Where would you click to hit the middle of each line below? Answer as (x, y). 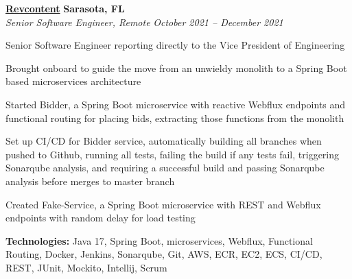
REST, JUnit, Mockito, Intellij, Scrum (86, 267)
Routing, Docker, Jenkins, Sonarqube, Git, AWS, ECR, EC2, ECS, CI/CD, (164, 254)
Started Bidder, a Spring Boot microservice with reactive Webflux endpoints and (176, 104)
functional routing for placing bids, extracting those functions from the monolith (175, 118)
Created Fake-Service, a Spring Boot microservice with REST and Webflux (163, 204)
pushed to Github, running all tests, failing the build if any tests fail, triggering (173, 154)
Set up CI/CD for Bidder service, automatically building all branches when (164, 141)
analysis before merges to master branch (90, 181)
